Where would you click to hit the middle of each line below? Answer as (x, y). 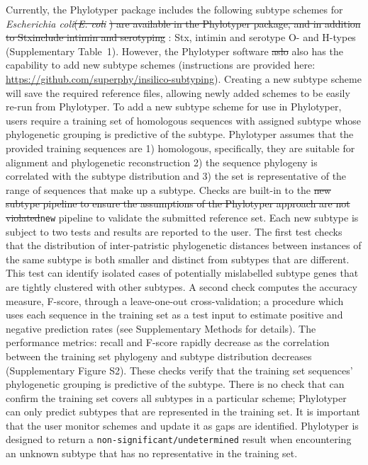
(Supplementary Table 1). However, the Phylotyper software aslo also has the (174, 51)
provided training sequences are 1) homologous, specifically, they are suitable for (180, 148)
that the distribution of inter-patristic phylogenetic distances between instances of (184, 245)
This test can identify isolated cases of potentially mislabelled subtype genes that (182, 273)
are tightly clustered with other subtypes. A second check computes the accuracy (182, 286)
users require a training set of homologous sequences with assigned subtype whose (184, 120)
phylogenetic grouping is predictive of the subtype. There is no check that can (175, 384)
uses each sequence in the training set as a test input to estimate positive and (174, 315)
